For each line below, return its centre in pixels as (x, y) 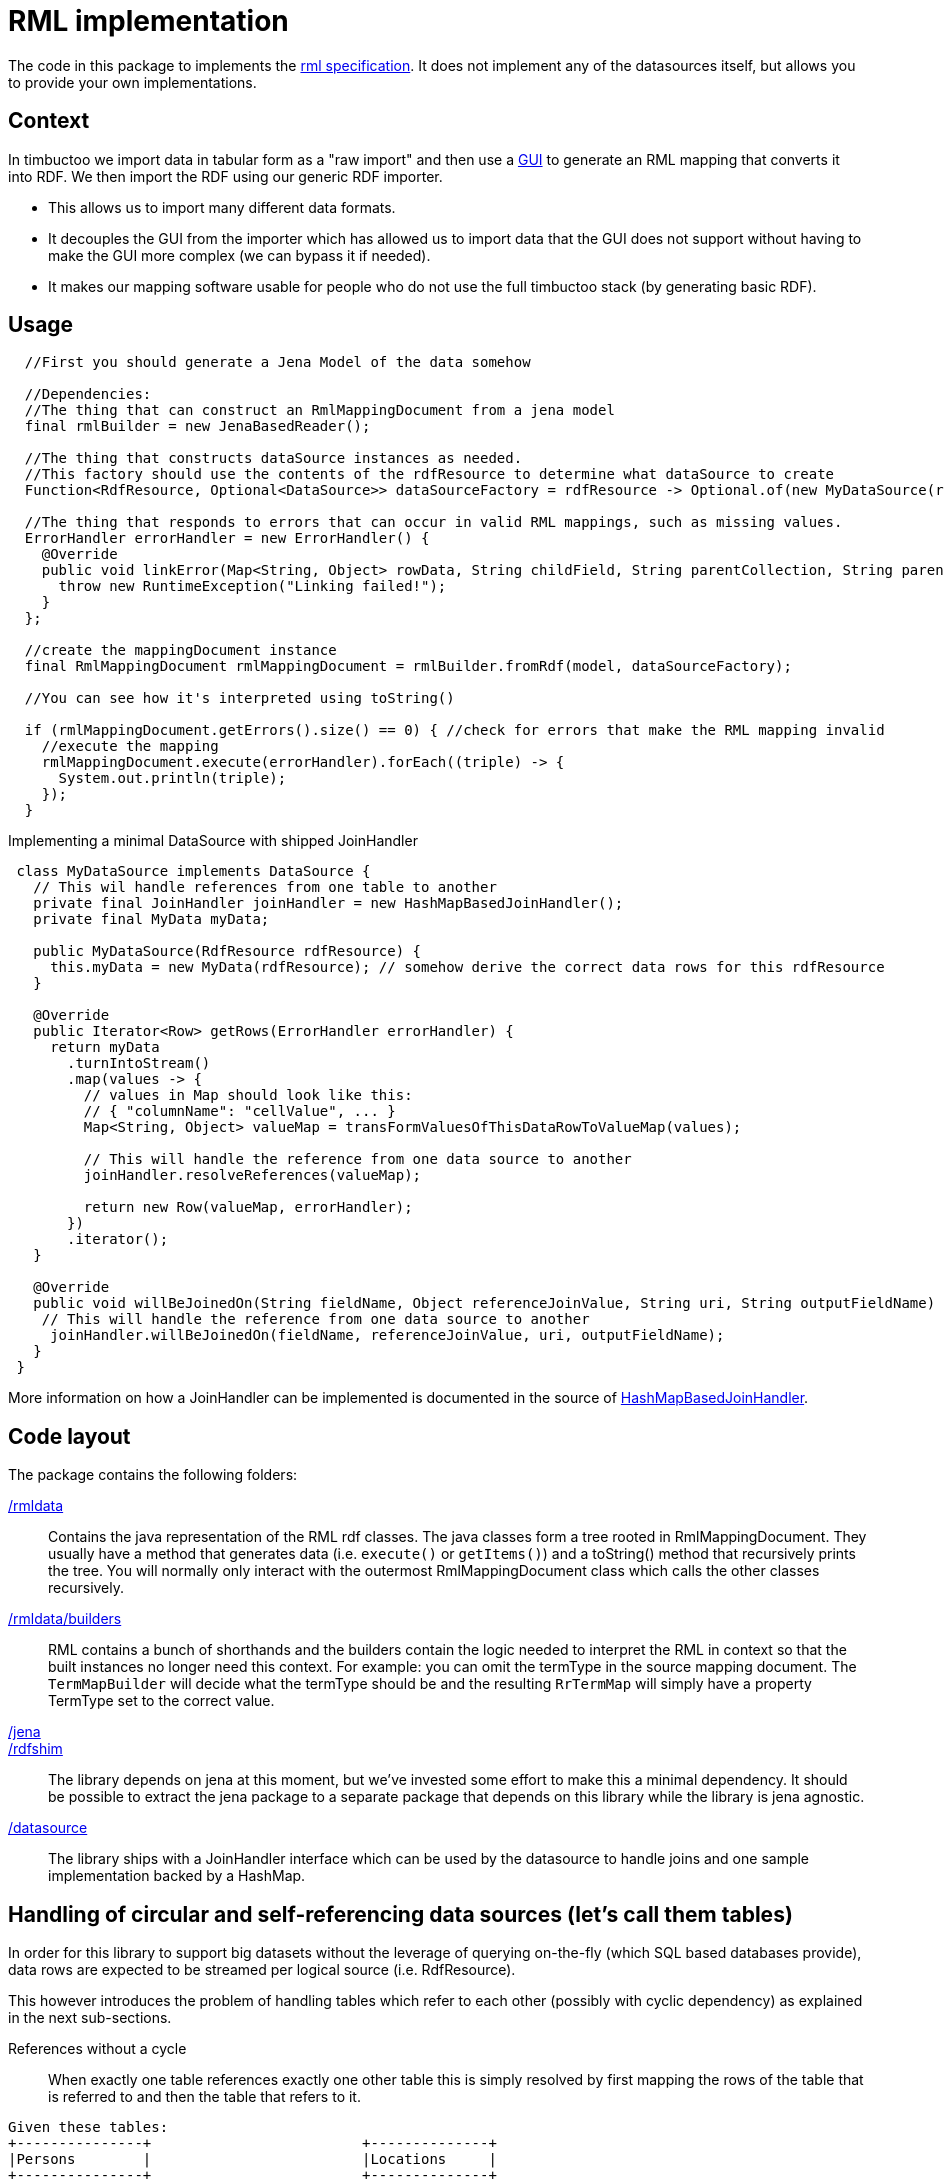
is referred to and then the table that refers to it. (204, 2097)
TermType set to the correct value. (161, 1701)
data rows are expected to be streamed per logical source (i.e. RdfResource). (262, 1970)
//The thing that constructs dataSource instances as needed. (273, 458)
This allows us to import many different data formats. (222, 207)
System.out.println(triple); (172, 778)
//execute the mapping (130, 746)
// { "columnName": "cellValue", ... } (239, 1111)
